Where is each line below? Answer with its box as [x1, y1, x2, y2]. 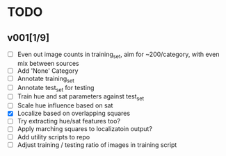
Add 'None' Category [17, 67, 79, 75]
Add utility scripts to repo [17, 132, 90, 141]
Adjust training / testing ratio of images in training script [17, 140, 177, 149]
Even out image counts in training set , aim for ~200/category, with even [17, 50, 220, 60]
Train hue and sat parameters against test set [17, 92, 145, 103]
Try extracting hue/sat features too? [17, 117, 120, 125]
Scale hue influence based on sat [17, 101, 113, 110]
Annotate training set [17, 74, 74, 84]
